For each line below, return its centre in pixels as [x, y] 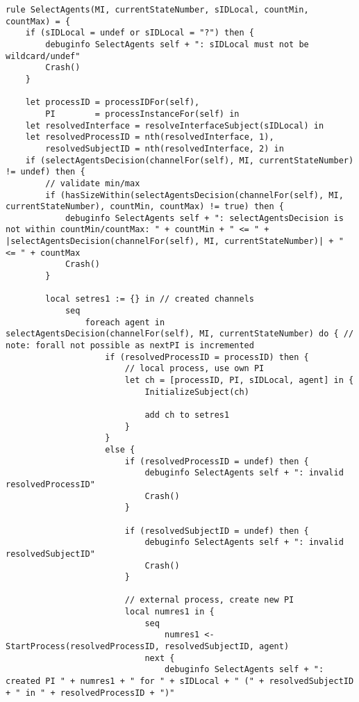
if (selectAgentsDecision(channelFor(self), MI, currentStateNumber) [190, 160]
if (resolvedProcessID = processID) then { [207, 357]
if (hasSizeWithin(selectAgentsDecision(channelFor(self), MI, [194, 195]
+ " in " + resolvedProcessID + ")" [90, 693]
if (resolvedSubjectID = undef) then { [217, 531]
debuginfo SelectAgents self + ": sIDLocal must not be [177, 44]
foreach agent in [125, 322]
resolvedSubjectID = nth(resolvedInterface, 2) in [165, 148]
